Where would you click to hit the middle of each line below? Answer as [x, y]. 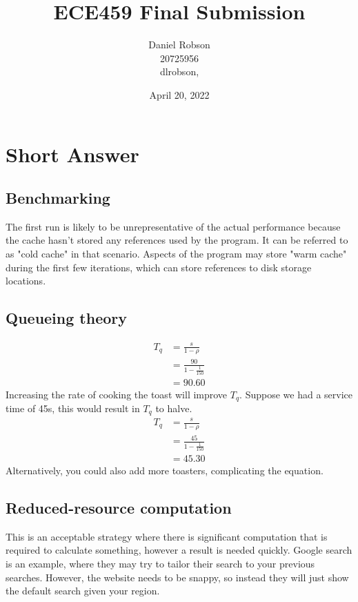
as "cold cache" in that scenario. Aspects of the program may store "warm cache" [176, 254]
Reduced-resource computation [119, 507]
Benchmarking [58, 198]
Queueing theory [67, 318]
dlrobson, [179, 71]
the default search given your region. [83, 591]
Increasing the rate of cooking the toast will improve [117, 394]
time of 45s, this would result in [73, 408]
